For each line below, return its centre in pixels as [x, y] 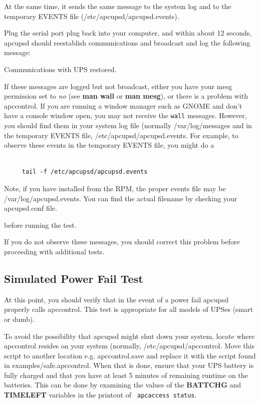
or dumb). [20, 319]
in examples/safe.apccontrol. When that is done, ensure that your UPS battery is [129, 365]
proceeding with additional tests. [54, 251]
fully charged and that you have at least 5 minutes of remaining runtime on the [126, 375]
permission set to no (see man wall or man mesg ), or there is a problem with [126, 96]
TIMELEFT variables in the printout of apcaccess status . [100, 395]
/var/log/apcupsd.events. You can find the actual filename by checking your [121, 198]
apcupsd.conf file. [31, 208]
